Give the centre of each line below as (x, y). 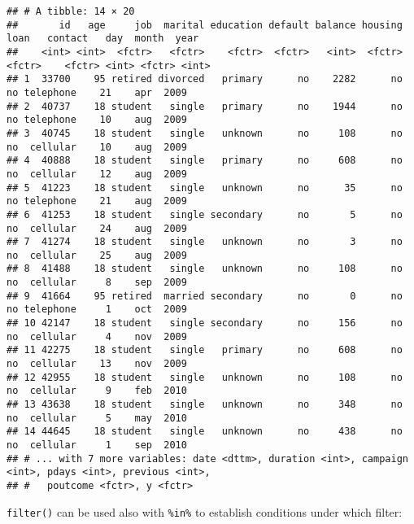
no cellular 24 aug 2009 (97, 228)
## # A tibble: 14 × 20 (71, 11)
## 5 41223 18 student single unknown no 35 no (205, 188)
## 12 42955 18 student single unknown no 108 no (205, 377)
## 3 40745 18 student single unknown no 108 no (205, 133)
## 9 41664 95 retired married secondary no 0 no (205, 296)
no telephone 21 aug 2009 (97, 201)
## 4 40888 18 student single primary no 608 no (205, 161)
